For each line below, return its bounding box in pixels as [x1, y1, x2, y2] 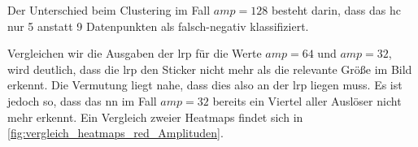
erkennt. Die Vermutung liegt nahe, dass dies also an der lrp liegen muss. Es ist [7, 76, 403, 93]
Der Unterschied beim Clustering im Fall [7, 2, 211, 18]
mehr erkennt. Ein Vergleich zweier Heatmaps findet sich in [7, 108, 303, 125]
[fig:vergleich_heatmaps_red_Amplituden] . [7, 124, 224, 141]
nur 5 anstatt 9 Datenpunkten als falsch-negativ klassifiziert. [7, 17, 309, 34]
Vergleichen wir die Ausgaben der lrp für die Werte [7, 45, 262, 62]
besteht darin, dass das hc [271, 2, 401, 18]
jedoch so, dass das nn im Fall [7, 92, 157, 109]
